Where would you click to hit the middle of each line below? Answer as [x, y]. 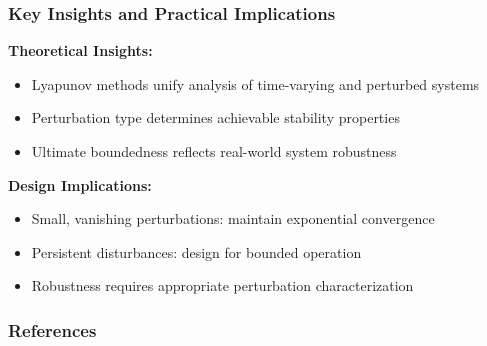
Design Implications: [80, 184]
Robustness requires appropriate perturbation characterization [222, 285]
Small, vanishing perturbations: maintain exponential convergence [233, 218]
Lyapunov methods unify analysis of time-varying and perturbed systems [255, 83]
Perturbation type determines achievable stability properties [215, 117]
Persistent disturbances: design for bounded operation [196, 251]
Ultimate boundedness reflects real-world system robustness [214, 151]
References [52, 329]
